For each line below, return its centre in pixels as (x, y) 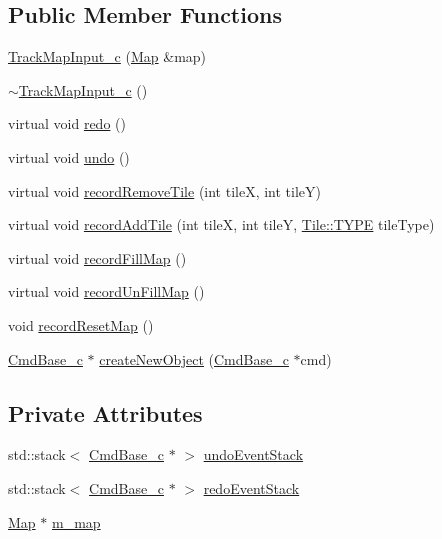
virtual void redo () (67, 123)
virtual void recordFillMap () (97, 257)
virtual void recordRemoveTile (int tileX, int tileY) (165, 190)
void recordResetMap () (81, 324)
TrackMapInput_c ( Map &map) (107, 56)
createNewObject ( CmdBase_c (194, 358)
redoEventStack (251, 487)
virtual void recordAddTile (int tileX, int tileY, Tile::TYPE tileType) (221, 224)
